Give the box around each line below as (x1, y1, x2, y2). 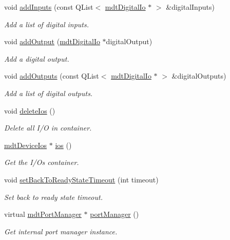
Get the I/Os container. (4, 157, 79, 168)
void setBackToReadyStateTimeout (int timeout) (4, 174, 159, 184)
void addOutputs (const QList (4, 70, 99, 81)
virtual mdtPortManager (4, 209, 82, 219)
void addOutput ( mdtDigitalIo (4, 36, 100, 47)
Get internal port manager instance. (4, 226, 118, 236)
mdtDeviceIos (4, 139, 47, 150)
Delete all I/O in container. (4, 122, 92, 133)
